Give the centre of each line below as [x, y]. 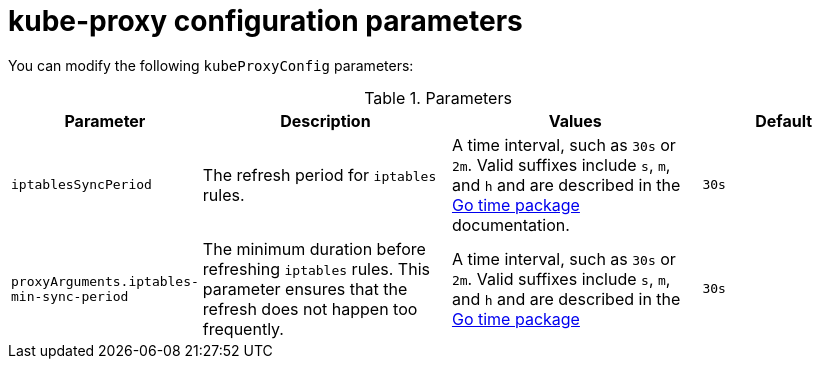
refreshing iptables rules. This [316, 268]
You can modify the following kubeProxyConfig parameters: [211, 65]
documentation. [510, 224]
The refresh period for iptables [319, 174]
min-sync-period [70, 296]
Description [325, 120]
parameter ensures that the [305, 288]
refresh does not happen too [310, 308]
